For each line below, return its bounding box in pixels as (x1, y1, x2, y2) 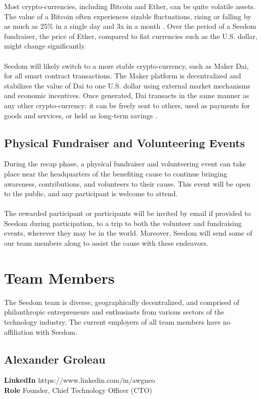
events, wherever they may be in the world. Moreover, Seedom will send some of (4, 228, 252, 238)
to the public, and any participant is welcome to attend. (4, 188, 178, 199)
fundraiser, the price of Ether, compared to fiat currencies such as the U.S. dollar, (4, 30, 257, 41)
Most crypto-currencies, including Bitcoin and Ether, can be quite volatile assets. (4, 1, 255, 11)
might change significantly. (4, 40, 86, 51)
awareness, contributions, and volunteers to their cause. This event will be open (4, 178, 251, 189)
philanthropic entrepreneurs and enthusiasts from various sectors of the (4, 306, 225, 317)
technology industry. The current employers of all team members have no (4, 316, 231, 327)
